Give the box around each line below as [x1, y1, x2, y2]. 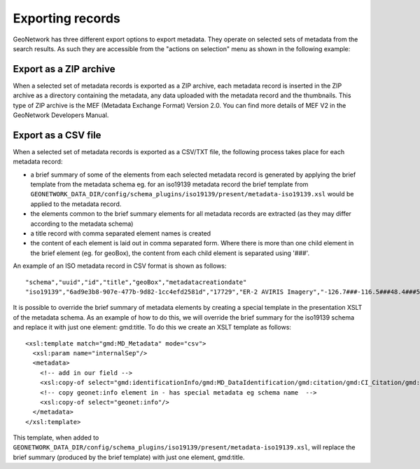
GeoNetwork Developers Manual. [13, 111, 109, 119]
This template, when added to [13, 433, 99, 442]
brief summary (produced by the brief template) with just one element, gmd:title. [13, 453, 245, 461]
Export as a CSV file [13, 129, 101, 141]
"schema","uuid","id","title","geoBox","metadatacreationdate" [25, 278, 247, 286]
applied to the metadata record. [30, 200, 122, 208]
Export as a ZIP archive [13, 63, 115, 75]
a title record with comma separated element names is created [30, 229, 211, 238]
